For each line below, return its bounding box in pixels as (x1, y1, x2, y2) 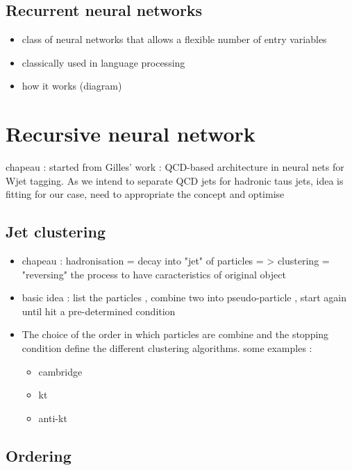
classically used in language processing (22, 55, 185, 69)
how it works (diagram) (22, 78, 122, 93)
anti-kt (38, 410, 67, 425)
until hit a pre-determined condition (22, 303, 176, 318)
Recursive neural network (6, 119, 255, 148)
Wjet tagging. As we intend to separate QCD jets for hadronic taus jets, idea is (6, 173, 344, 187)
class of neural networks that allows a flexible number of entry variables (22, 32, 327, 47)
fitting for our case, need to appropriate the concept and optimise (6, 187, 285, 201)
